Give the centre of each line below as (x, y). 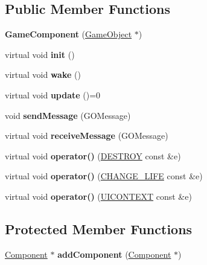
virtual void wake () (43, 75)
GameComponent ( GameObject (68, 34)
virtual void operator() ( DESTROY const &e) (93, 155)
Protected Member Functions (99, 228)
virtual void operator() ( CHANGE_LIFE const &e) (104, 176)
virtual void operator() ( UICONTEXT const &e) (98, 196)
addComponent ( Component (114, 254)
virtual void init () (40, 54)
